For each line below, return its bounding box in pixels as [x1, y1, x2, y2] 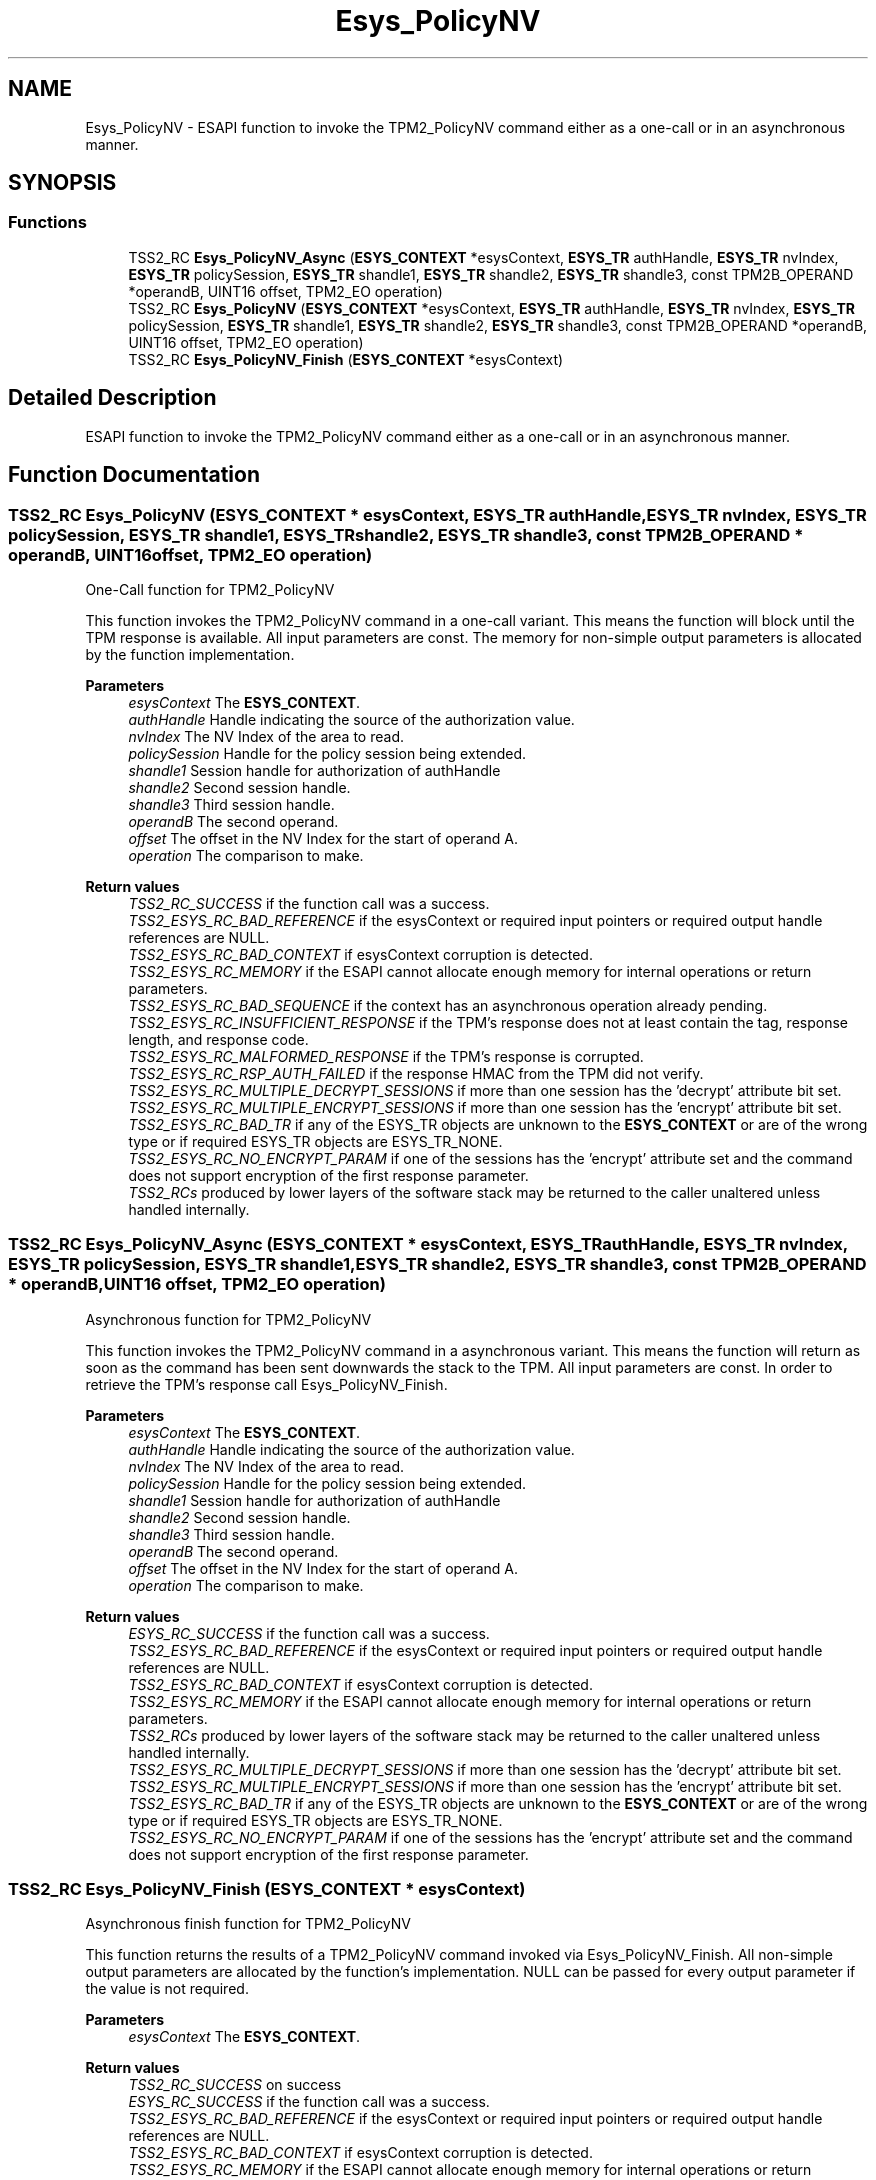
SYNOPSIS [8, 170, 117, 196]
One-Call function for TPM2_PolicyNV [85, 580, 335, 598]
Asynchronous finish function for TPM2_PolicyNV [85, 1915, 412, 1933]
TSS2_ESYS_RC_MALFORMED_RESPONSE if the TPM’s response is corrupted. [128, 1047, 644, 1065]
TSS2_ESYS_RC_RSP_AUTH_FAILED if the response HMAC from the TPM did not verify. [128, 1064, 704, 1082]
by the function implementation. [85, 645, 295, 663]
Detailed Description [8, 385, 217, 411]
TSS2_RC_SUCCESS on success [128, 2076, 342, 2094]
